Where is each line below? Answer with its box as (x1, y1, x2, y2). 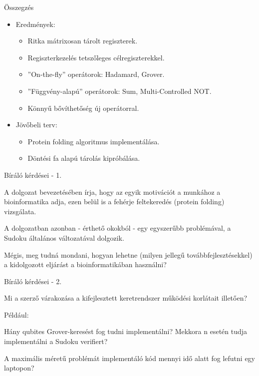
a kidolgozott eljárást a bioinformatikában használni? (4, 259, 167, 270)
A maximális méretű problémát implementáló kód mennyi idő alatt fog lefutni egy (4, 353, 255, 363)
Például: (4, 309, 29, 320)
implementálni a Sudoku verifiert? (4, 336, 108, 347)
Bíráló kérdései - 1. (4, 169, 62, 180)
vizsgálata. (4, 206, 36, 216)
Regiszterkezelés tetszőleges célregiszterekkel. (27, 52, 165, 62)
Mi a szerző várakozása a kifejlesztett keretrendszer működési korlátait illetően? (4, 293, 248, 303)
